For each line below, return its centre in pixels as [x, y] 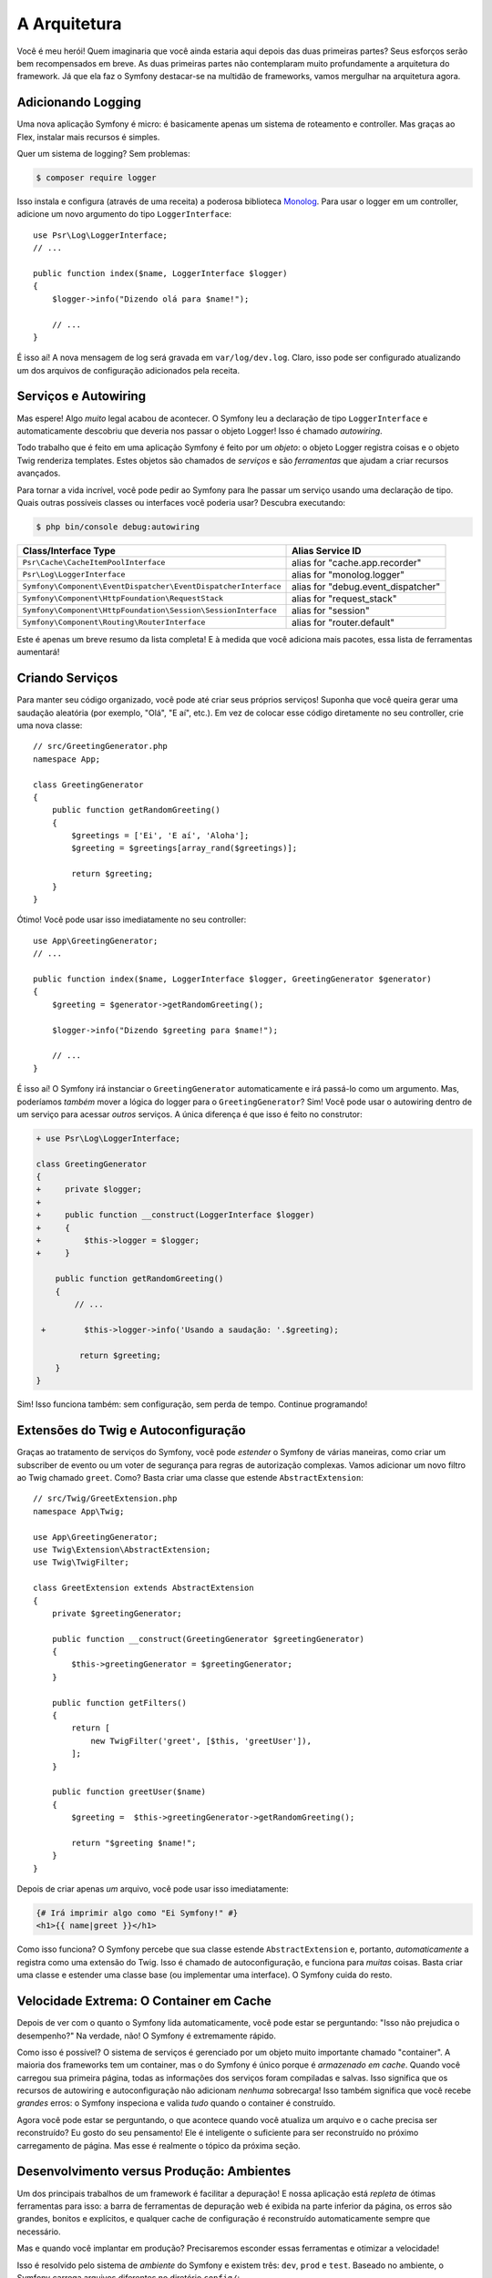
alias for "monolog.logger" [348, 574]
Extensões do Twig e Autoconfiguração [131, 1431]
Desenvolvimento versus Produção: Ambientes [154, 2172]
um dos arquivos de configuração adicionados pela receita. [128, 370]
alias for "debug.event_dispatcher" [366, 586]
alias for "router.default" [343, 622]
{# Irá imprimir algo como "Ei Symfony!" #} [137, 1913]
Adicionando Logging [79, 103]
